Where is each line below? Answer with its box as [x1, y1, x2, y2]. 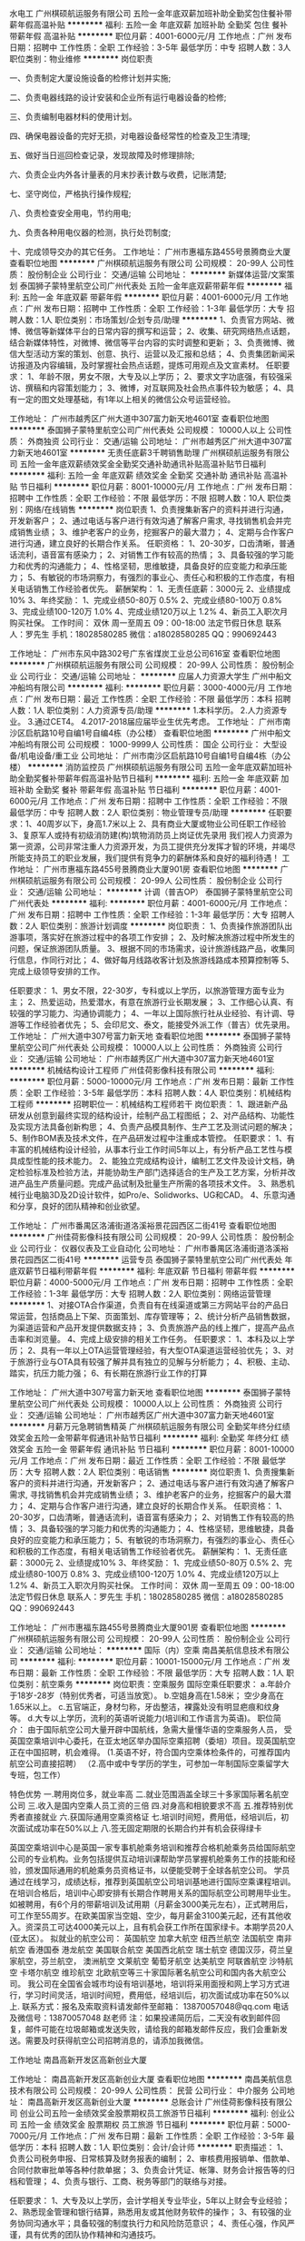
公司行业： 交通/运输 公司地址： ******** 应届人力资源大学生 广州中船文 [19, 671, 292, 681]
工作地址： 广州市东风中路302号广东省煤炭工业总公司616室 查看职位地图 [9, 648, 280, 658]
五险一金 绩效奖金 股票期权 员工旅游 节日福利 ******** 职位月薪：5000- [19, 2119, 291, 2129]
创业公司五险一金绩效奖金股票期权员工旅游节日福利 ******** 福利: [19, 2108, 270, 2118]
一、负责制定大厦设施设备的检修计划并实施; [9, 73, 172, 84]
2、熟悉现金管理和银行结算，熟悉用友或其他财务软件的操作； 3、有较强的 [9, 2206, 284, 2217]
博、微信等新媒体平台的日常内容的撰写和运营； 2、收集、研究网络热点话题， [9, 326, 295, 336]
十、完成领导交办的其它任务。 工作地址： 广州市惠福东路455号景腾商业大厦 [9, 246, 291, 257]
